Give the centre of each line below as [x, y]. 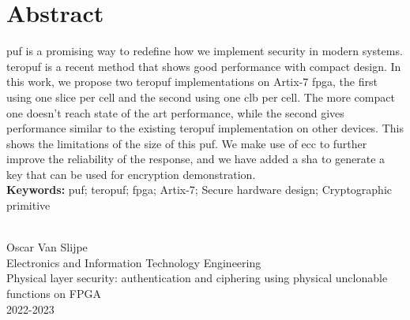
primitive [28, 205]
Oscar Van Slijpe [47, 247]
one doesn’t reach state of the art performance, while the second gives [175, 112]
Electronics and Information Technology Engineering [134, 262]
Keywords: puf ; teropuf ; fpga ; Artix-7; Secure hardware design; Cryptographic [199, 190]
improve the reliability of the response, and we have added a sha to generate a [196, 159]
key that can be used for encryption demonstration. [131, 174]
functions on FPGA [54, 294]
